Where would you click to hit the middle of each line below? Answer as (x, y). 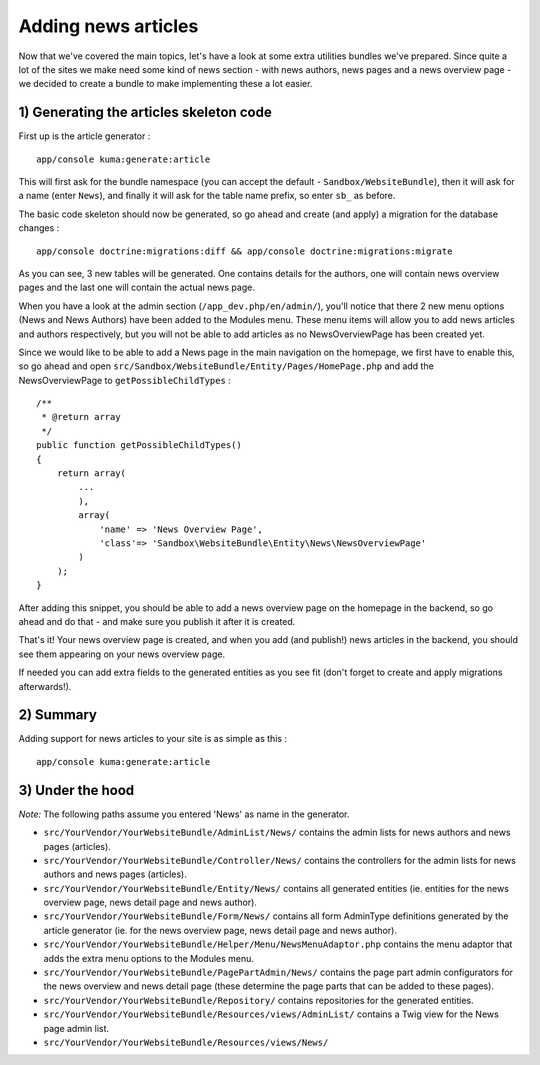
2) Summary (57, 715)
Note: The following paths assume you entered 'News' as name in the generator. (184, 814)
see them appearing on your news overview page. (121, 654)
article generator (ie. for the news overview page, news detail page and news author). (220, 930)
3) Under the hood (76, 790)
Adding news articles (108, 26)
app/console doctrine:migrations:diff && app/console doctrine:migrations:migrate (244, 251)
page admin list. (76, 1028)
